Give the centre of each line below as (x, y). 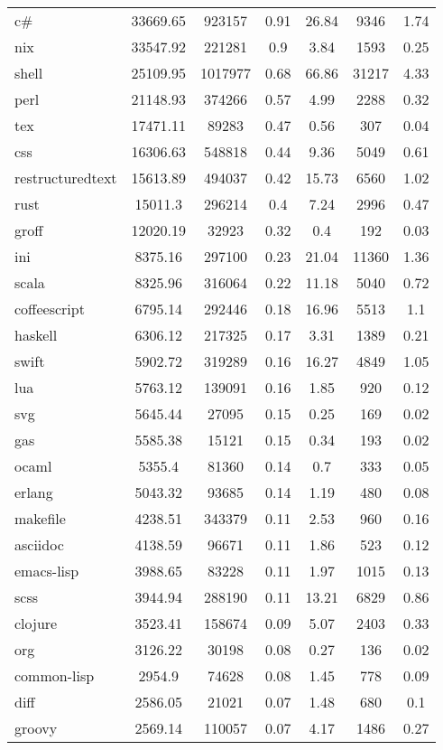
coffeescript (50, 309)
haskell (36, 335)
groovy (36, 728)
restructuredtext (66, 178)
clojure (36, 623)
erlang (34, 492)
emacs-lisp (47, 571)
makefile (40, 518)
